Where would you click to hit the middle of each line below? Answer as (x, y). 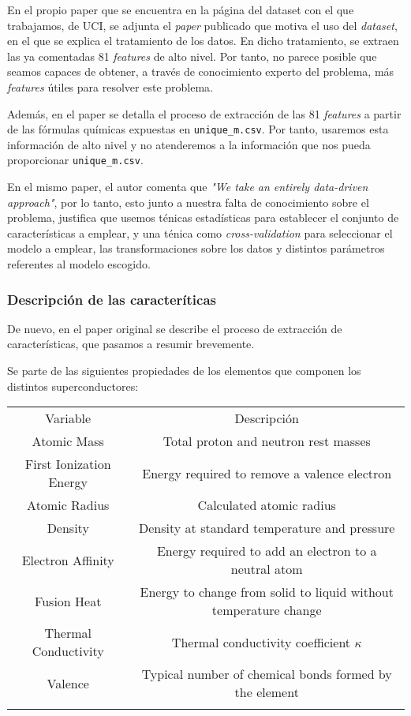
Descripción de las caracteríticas (112, 299)
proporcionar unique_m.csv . (75, 160)
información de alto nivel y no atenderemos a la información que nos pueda (189, 144)
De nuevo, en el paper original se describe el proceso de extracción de (175, 328)
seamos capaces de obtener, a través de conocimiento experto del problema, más (201, 71)
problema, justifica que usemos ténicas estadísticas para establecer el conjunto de (203, 217)
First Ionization (68, 464)
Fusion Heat (68, 601)
